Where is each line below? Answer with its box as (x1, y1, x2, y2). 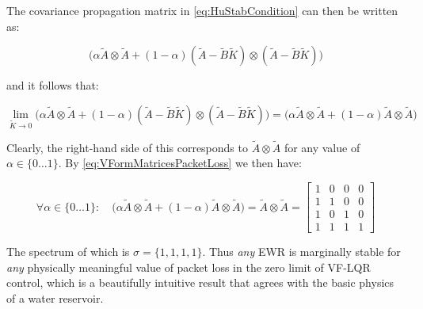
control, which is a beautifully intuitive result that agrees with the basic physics (6, 274, 394, 291)
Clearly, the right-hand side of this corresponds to (6, 139, 248, 155)
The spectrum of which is (6, 243, 130, 260)
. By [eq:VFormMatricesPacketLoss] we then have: (58, 154, 302, 171)
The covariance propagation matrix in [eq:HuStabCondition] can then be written (6, 2, 398, 18)
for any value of (284, 139, 360, 155)
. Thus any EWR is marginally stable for (202, 243, 401, 260)
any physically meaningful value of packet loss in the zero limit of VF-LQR (6, 258, 371, 275)
